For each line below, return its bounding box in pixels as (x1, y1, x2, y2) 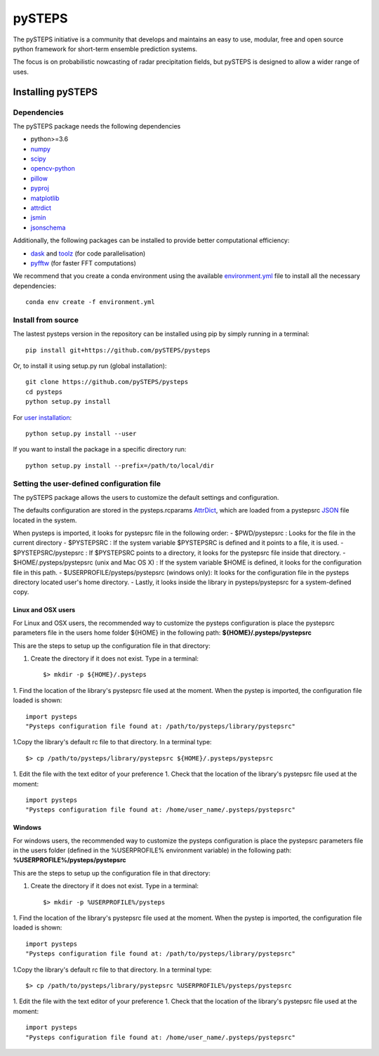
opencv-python (30, 164, 75, 173)
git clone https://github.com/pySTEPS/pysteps (25, 378, 189, 386)
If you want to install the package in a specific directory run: (13, 445, 187, 454)
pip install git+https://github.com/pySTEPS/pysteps (25, 346, 211, 354)
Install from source (13, 315, 79, 324)
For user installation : (13, 413, 72, 421)
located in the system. (13, 516, 77, 524)
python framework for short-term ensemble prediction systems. (13, 44, 198, 53)
